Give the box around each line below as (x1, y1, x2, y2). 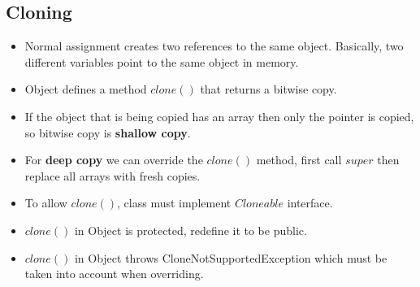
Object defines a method (24, 80, 147, 98)
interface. (287, 194, 333, 211)
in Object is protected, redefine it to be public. (74, 221, 307, 238)
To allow (24, 194, 67, 211)
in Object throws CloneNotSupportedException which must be (74, 249, 388, 266)
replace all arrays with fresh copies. (24, 167, 201, 184)
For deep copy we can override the (24, 151, 203, 168)
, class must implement (117, 194, 232, 211)
